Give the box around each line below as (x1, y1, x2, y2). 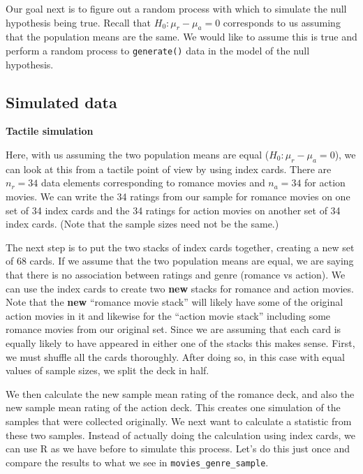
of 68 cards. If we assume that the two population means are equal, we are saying (6, 253, 354, 268)
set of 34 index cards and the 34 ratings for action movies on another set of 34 (6, 202, 341, 217)
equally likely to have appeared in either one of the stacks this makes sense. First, (6, 335, 355, 350)
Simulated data (6, 91, 117, 112)
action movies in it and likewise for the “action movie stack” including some (6, 308, 331, 323)
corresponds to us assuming (223, 15, 341, 29)
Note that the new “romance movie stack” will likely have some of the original (6, 295, 343, 309)
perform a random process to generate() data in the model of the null (6, 43, 310, 57)
